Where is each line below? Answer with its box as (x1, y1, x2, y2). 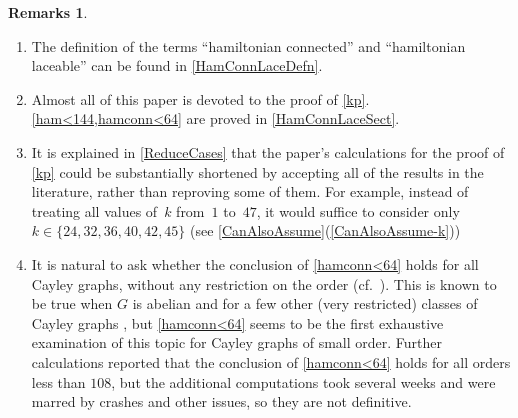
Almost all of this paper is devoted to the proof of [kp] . (31, 88, 370, 109)
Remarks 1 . (8, 2, 88, 22)
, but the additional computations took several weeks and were (111, 371, 496, 392)
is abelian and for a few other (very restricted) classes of (132, 293, 478, 314)
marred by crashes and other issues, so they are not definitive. (31, 391, 412, 412)
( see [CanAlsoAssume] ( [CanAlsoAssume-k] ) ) (190, 220, 461, 241)
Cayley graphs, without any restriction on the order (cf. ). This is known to (31, 273, 497, 294)
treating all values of (31, 200, 158, 221)
